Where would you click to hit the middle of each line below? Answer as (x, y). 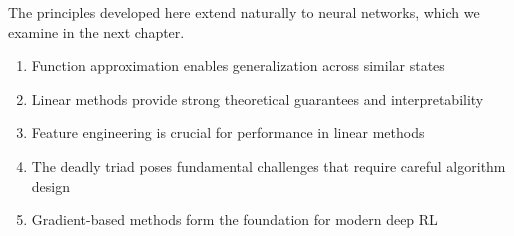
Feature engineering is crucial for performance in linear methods (228, 132)
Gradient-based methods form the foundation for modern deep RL (234, 219)
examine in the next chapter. (96, 31)
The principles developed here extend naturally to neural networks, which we (244, 12)
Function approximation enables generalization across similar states (238, 65)
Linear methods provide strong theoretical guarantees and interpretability (257, 98)
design (50, 185)
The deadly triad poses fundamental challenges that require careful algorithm (268, 165)
